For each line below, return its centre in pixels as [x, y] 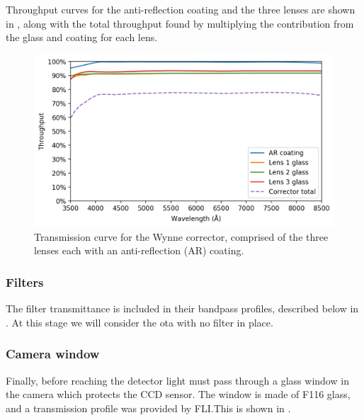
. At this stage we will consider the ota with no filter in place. [140, 322]
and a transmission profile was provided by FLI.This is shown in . [148, 408]
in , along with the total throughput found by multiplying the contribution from [180, 23]
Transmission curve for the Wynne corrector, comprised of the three [181, 236]
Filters [25, 282]
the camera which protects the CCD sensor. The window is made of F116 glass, [178, 394]
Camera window [53, 354]
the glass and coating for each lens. [82, 37]
